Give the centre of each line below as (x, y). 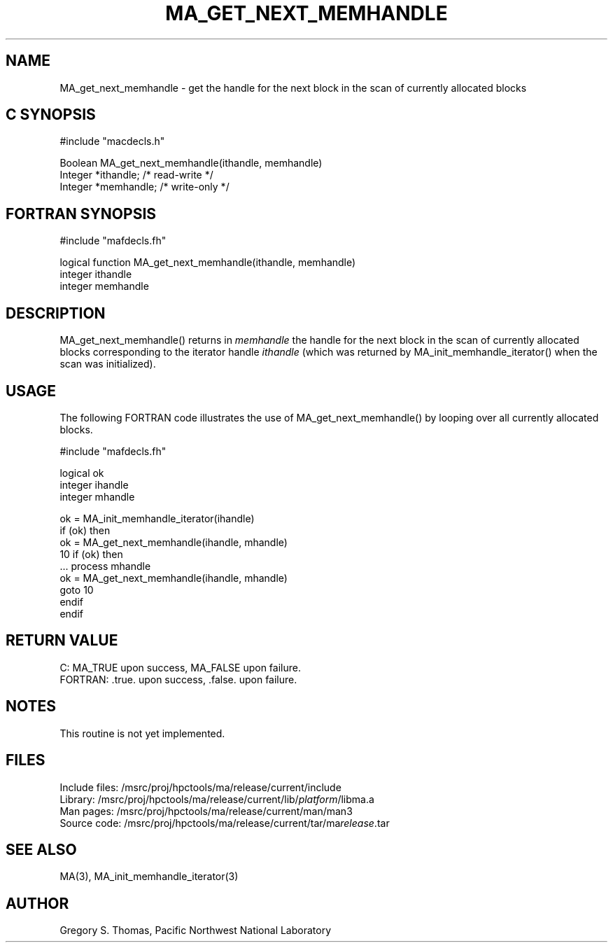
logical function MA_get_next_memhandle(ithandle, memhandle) (208, 263)
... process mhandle (105, 566)
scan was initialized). (108, 364)
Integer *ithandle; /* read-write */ (136, 175)
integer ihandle (94, 485)
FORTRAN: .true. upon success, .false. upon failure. (178, 679)
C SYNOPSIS (51, 115)
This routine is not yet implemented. (142, 733)
